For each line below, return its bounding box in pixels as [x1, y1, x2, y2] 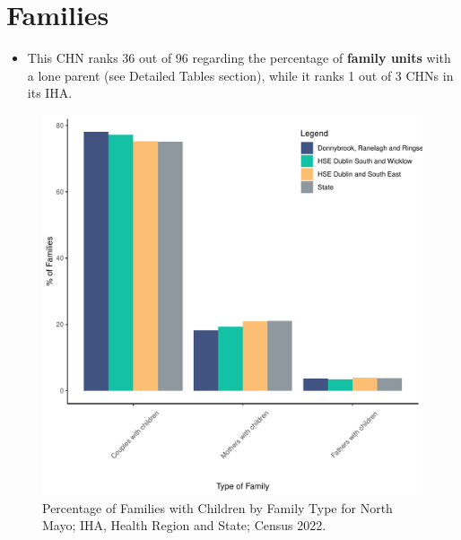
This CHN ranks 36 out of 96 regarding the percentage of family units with [27, 48, 451, 67]
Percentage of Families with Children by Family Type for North [42, 498, 393, 517]
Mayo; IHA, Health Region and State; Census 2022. [42, 516, 326, 535]
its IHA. [27, 83, 73, 102]
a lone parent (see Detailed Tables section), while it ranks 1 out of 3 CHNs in [27, 65, 454, 84]
